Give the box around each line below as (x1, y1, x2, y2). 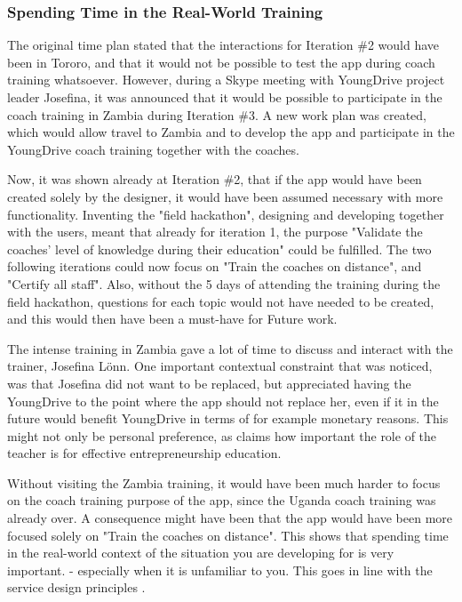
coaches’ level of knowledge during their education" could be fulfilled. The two (7, 239, 432, 258)
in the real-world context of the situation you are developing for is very (7, 543, 394, 562)
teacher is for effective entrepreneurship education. (7, 444, 282, 462)
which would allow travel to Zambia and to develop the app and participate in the (7, 123, 455, 141)
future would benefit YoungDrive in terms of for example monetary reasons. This (7, 409, 449, 428)
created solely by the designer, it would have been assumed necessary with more (7, 187, 443, 205)
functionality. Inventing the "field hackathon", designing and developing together (7, 205, 444, 223)
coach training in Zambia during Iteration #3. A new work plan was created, (7, 105, 426, 124)
